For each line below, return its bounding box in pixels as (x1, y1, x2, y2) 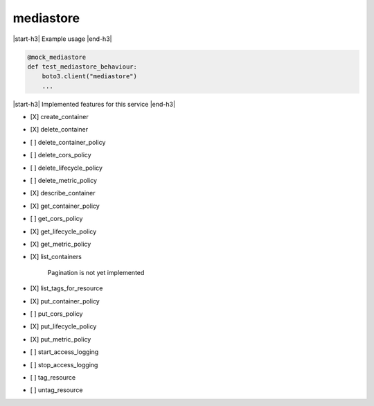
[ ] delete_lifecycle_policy (30, 164, 103, 172)
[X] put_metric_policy (30, 335, 91, 343)
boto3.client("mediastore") (42, 73, 138, 80)
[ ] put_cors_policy (30, 309, 83, 318)
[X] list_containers (30, 253, 82, 261)
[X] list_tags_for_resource (30, 284, 103, 292)
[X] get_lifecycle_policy (30, 227, 97, 236)
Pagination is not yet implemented (47, 268, 145, 276)
